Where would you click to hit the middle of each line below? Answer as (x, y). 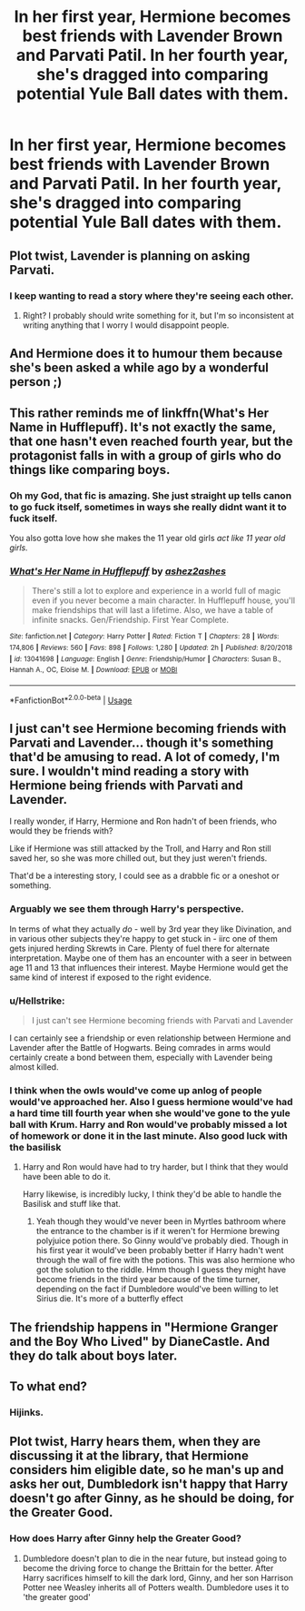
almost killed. (34, 1067)
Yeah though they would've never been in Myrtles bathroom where (161, 1221)
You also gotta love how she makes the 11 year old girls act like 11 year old (148, 538)
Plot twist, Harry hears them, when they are (135, 1442)
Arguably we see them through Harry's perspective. (127, 909)
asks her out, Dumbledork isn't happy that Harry (149, 1484)
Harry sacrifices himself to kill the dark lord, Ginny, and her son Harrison (157, 1577)
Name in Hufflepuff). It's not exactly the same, (143, 427)
